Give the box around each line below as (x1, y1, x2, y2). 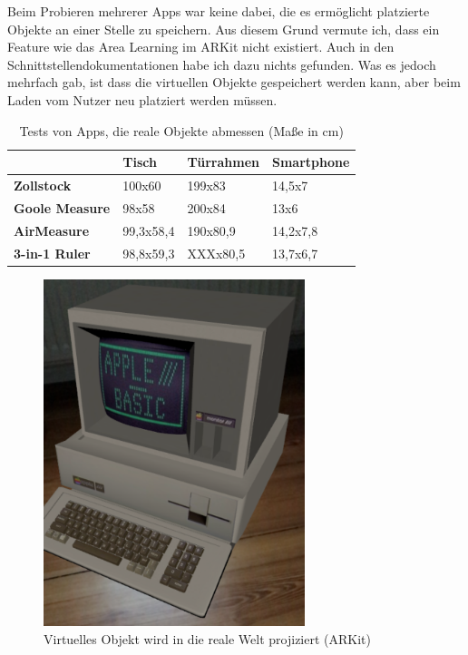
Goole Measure (14, 198, 111, 217)
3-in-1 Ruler (14, 243, 91, 262)
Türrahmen (187, 152, 259, 171)
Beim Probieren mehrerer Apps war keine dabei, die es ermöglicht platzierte (7, 2, 430, 20)
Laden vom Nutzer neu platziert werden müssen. (7, 90, 278, 109)
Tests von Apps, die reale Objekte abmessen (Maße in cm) (19, 121, 344, 140)
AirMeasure (14, 220, 90, 240)
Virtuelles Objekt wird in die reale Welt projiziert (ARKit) (44, 629, 372, 648)
